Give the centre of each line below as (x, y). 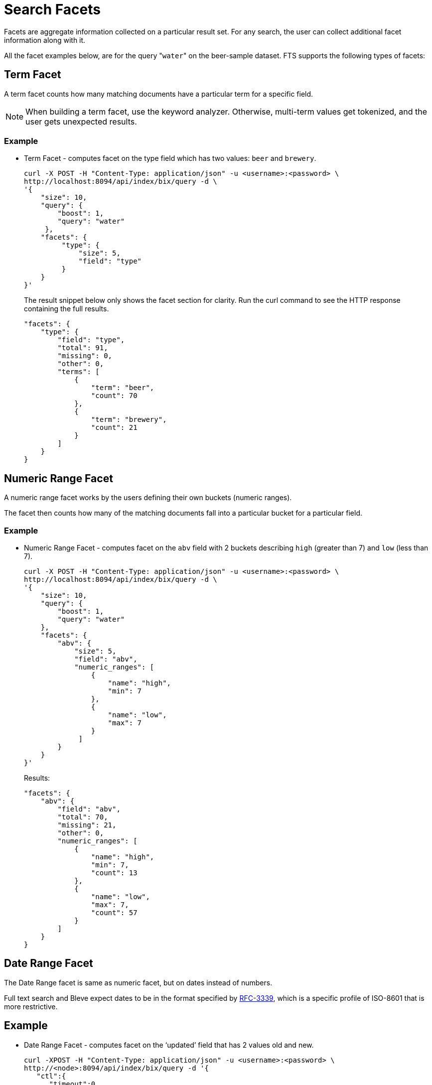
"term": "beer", (123, 388)
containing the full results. (67, 309)
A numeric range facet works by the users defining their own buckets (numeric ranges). (148, 498)
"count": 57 (114, 912)
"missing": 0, (85, 356)
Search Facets (52, 9)
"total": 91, (83, 348)
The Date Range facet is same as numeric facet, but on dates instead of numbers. (138, 982)
